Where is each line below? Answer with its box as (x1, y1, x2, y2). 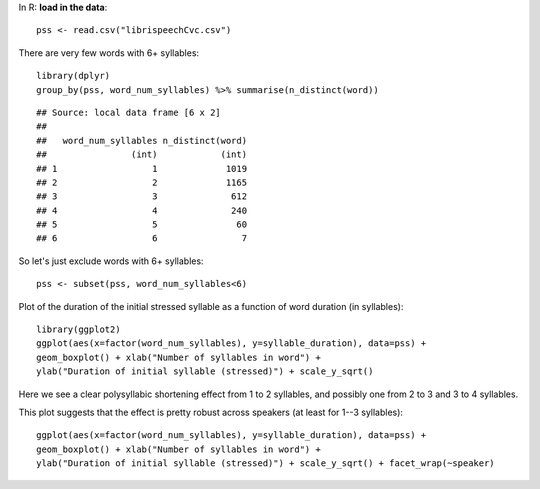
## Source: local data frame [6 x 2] (36, 106, 222, 118)
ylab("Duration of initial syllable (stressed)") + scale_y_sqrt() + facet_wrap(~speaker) (36, 458, 495, 469)
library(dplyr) (36, 70, 111, 82)
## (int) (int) (36, 149, 248, 160)
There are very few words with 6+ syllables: (18, 46, 200, 59)
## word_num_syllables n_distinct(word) (36, 135, 248, 146)
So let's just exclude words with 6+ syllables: (18, 255, 204, 267)
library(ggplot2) (36, 324, 121, 335)
